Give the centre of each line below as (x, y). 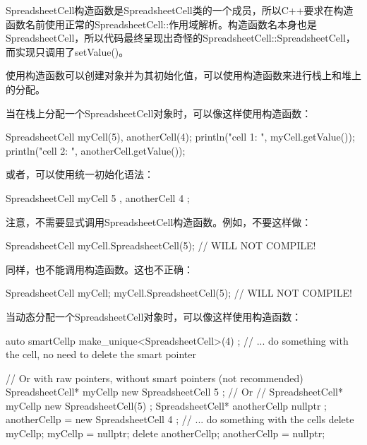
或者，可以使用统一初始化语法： (80, 174)
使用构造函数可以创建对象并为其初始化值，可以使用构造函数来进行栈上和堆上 (183, 75)
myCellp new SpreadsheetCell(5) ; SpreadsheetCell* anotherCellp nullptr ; (166, 405)
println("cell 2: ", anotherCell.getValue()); (96, 150)
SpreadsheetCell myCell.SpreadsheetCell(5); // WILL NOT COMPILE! (161, 245)
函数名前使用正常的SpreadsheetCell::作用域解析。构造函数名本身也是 (162, 24)
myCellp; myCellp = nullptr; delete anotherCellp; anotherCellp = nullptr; (166, 433)
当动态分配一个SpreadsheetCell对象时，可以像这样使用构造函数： (154, 316)
